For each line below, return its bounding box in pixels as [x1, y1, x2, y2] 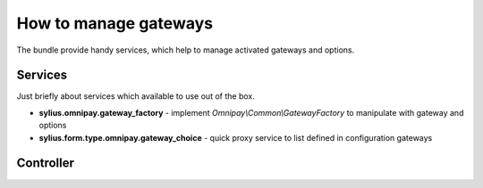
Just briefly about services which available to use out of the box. [16, 91, 255, 102]
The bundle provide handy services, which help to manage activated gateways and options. [16, 45, 355, 55]
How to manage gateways [16, 13, 214, 33]
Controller [16, 156, 75, 171]
